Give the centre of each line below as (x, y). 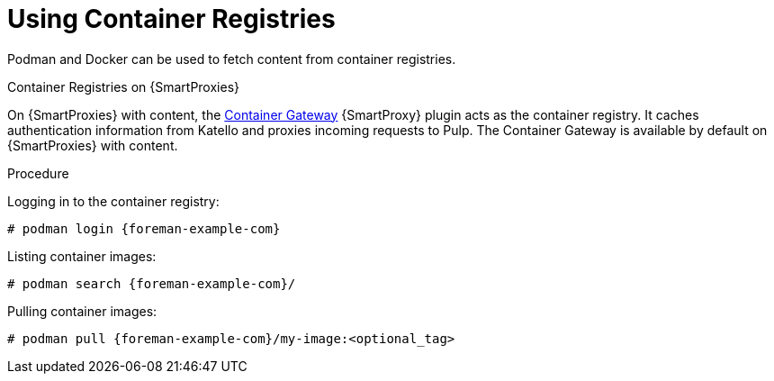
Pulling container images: (82, 311)
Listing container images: (82, 256)
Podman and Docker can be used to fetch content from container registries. (232, 59)
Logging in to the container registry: (113, 201)
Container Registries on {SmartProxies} (123, 86)
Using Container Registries (171, 19)
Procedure (38, 173)
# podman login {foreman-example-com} (144, 228)
